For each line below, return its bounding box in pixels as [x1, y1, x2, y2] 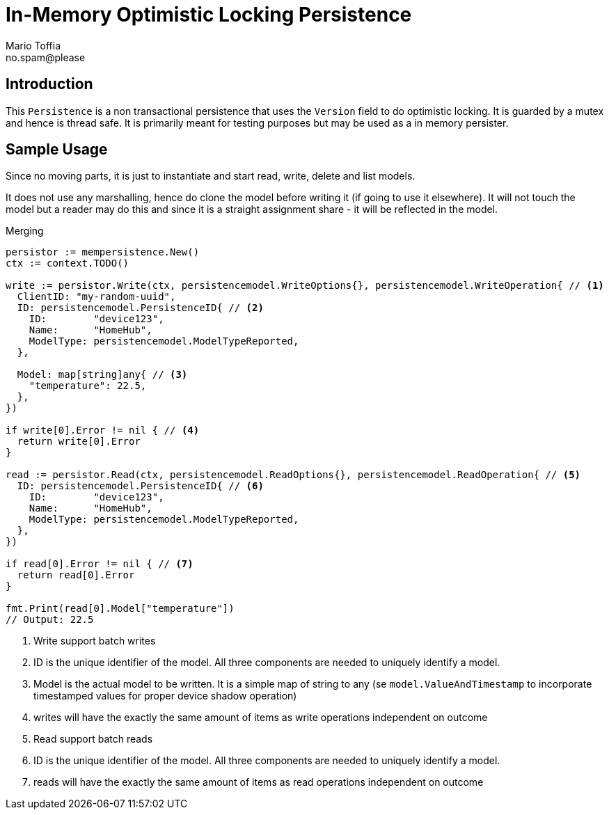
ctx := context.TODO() [6, 258, 129, 269]
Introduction [6, 75, 93, 93]
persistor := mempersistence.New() [6, 246, 200, 258]
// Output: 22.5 [6, 614, 94, 626]
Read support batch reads [33, 733, 153, 745]
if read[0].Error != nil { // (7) [6, 558, 193, 570]
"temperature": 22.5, [29, 380, 147, 392]
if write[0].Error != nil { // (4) [6, 425, 200, 436]
